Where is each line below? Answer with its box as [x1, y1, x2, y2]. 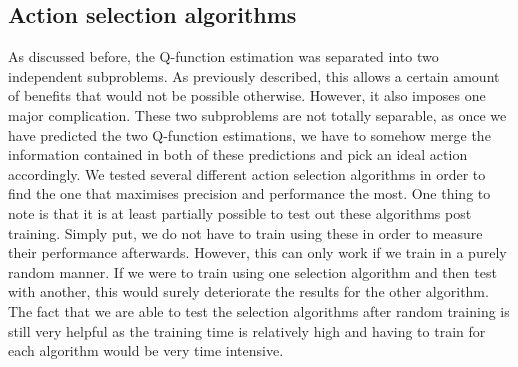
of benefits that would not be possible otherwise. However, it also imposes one [8, 85, 486, 106]
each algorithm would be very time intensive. [8, 340, 284, 361]
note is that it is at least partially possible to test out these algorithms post [8, 202, 472, 223]
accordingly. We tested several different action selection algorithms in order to [8, 163, 486, 184]
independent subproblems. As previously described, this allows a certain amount [8, 65, 500, 86]
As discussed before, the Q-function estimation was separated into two [8, 46, 439, 67]
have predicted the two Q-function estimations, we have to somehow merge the [8, 124, 491, 145]
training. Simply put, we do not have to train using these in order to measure [8, 222, 483, 243]
